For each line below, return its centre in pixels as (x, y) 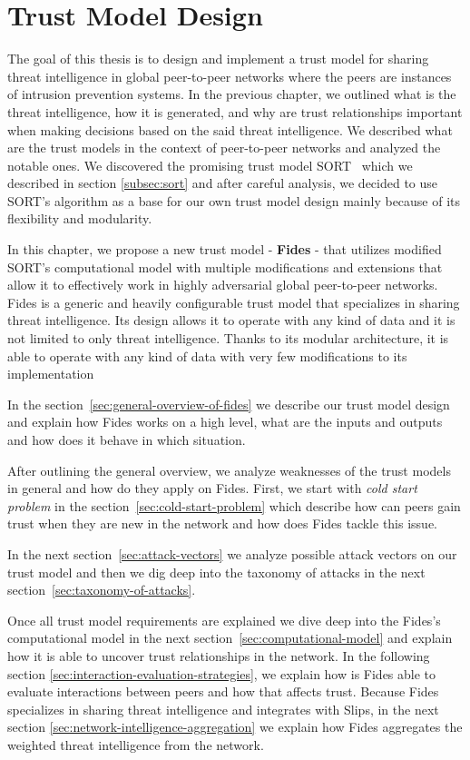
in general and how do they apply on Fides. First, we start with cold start (212, 488)
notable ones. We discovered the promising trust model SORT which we (210, 165)
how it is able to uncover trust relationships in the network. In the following (219, 655)
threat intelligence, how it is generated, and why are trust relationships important (235, 111)
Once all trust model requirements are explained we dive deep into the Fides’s (224, 620)
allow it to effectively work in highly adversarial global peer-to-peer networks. (223, 285)
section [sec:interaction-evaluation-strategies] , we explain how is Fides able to (222, 673)
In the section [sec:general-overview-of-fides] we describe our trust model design (229, 404)
